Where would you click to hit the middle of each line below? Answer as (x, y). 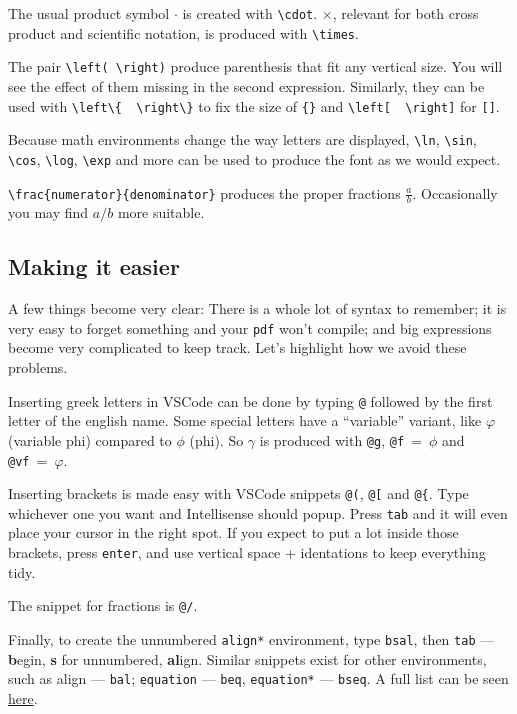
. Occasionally (455, 192)
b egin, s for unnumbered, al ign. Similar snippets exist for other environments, (247, 658)
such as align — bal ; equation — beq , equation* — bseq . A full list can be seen (258, 678)
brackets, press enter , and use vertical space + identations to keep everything (247, 552)
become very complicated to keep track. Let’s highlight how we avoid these (237, 347)
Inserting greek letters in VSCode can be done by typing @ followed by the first (250, 400)
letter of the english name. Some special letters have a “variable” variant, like (245, 420)
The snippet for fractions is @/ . (103, 605)
